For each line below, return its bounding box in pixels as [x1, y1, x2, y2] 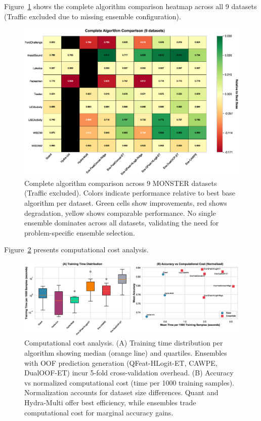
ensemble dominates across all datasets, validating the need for [24, 217, 219, 228]
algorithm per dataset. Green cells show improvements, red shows [24, 198, 227, 208]
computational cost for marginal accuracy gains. [24, 407, 173, 417]
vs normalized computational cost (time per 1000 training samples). [24, 377, 234, 388]
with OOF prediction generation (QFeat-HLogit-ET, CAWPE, [24, 357, 217, 368]
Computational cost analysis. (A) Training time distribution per [24, 337, 223, 348]
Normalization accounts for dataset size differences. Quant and [24, 387, 219, 398]
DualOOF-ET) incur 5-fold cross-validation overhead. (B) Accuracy [24, 367, 234, 378]
